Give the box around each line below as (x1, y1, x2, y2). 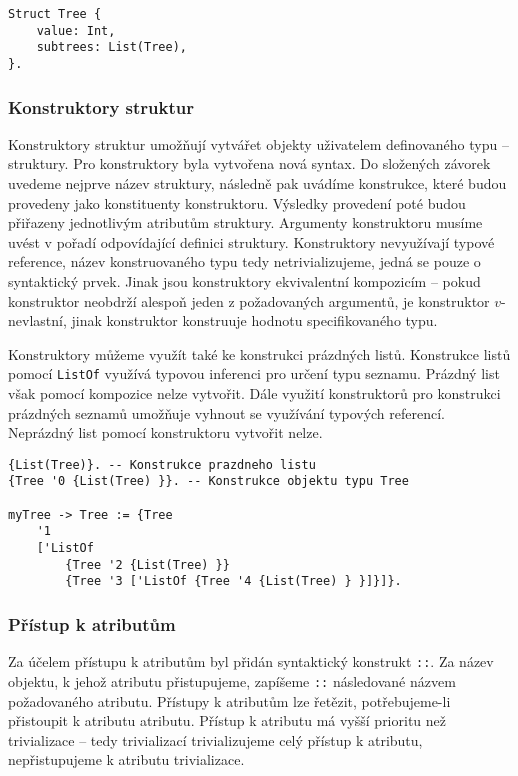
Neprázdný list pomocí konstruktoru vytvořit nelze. (8, 422, 323, 443)
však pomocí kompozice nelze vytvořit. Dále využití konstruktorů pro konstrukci (8, 383, 501, 404)
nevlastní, (8, 310, 67, 331)
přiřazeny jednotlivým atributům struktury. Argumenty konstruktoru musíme (8, 212, 483, 233)
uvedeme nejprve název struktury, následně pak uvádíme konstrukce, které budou (8, 173, 507, 194)
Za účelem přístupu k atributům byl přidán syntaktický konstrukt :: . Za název (8, 651, 494, 672)
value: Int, (36, 23, 116, 38)
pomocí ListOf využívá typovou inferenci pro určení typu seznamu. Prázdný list (8, 363, 500, 384)
